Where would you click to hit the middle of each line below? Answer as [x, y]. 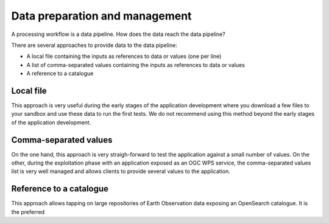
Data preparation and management [101, 16]
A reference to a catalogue [60, 74]
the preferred [28, 212]
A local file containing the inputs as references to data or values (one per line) [124, 56]
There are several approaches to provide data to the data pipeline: [94, 45]
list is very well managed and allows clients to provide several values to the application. [121, 171]
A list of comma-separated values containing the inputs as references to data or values [136, 65]
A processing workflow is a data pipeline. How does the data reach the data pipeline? [118, 34]
